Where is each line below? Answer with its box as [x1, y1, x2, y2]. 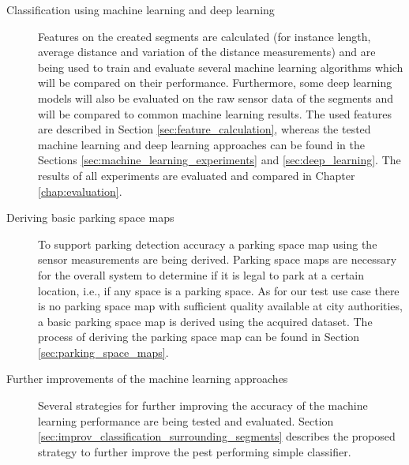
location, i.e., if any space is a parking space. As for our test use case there [38, 282, 400, 298]
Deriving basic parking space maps [6, 209, 174, 226]
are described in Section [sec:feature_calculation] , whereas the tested [38, 121, 371, 137]
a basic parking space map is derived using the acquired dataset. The [38, 313, 373, 329]
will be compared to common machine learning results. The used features [38, 105, 392, 122]
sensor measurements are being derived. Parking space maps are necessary [38, 251, 397, 268]
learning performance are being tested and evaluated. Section [38, 412, 334, 429]
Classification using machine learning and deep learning [6, 2, 275, 17]
